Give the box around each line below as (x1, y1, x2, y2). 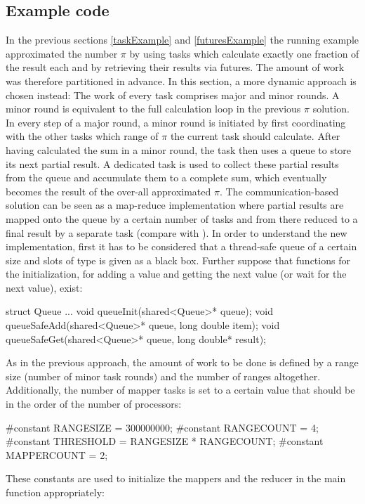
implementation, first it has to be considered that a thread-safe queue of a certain (6, 239, 357, 254)
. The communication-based (219, 183, 339, 198)
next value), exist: (6, 280, 83, 295)
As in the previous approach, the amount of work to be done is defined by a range (6, 355, 359, 370)
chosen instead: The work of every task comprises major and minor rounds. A (6, 87, 340, 102)
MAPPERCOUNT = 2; (6, 447, 108, 462)
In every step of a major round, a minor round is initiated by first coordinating (6, 115, 346, 129)
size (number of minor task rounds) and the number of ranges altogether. (6, 368, 321, 383)
